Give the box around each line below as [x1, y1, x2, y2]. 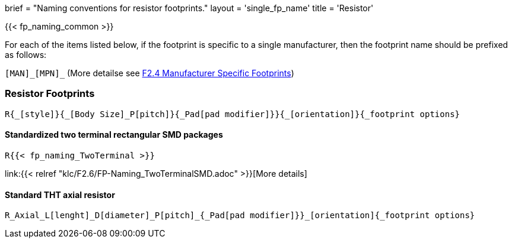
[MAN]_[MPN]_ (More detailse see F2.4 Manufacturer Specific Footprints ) [5, 68, 294, 78]
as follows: [5, 50, 47, 60]
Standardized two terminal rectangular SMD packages [5, 129, 223, 140]
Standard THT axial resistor [5, 189, 115, 200]
